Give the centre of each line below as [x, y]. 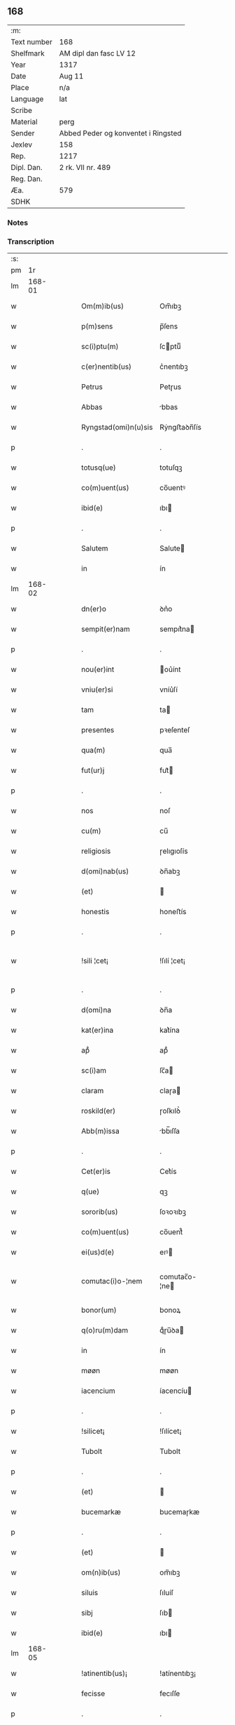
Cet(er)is [96, 1172]
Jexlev [22, 145]
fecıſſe [170, 1693]
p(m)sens [97, 326]
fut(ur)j [93, 770]
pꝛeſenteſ [175, 730]
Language [27, 99]
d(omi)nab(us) [105, 871]
